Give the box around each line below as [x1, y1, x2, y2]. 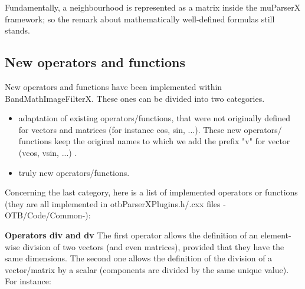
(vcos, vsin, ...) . [18, 146, 77, 158]
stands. [5, 24, 30, 36]
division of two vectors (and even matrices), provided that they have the [22, 240, 284, 253]
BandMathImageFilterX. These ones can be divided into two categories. [5, 92, 265, 104]
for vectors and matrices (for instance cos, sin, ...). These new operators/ [18, 123, 282, 135]
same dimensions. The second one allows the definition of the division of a [5, 252, 273, 264]
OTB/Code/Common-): [5, 209, 91, 221]
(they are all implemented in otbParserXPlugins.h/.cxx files [5, 197, 221, 210]
